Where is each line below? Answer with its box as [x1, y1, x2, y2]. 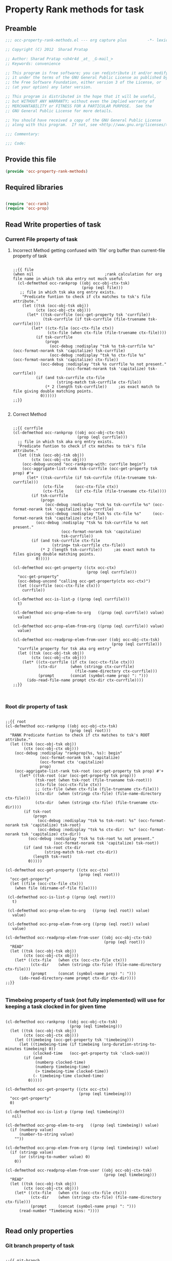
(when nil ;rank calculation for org [12, 272, 162, 277]
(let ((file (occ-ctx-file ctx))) [10, 881, 83, 887]
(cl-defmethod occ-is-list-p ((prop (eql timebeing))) [5, 1109, 125, 1114]
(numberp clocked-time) [35, 1059, 86, 1065]
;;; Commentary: [5, 132, 40, 137]
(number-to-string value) [18, 1131, 74, 1137]
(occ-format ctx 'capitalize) [39, 760, 104, 765]
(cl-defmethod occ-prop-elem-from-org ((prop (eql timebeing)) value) [5, 1145, 159, 1150]
